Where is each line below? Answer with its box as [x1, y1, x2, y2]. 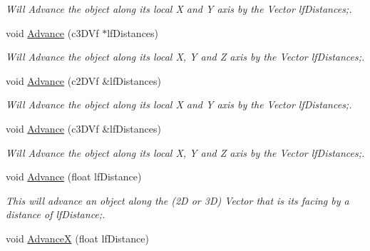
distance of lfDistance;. [6, 207, 106, 222]
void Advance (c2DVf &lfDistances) [6, 73, 161, 88]
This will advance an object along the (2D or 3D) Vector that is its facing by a [6, 193, 349, 208]
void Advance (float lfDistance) [6, 169, 142, 184]
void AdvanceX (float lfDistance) [6, 230, 149, 245]
